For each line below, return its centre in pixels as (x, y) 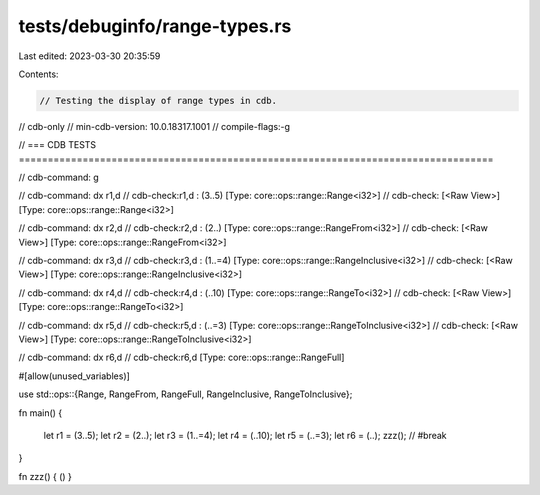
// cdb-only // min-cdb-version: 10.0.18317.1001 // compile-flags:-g (154, 126)
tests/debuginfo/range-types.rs (155, 26)
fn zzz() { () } (45, 476)
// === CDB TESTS (57, 145)
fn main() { (40, 412)
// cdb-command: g (58, 177)
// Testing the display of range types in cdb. (158, 100)
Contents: (38, 74)
